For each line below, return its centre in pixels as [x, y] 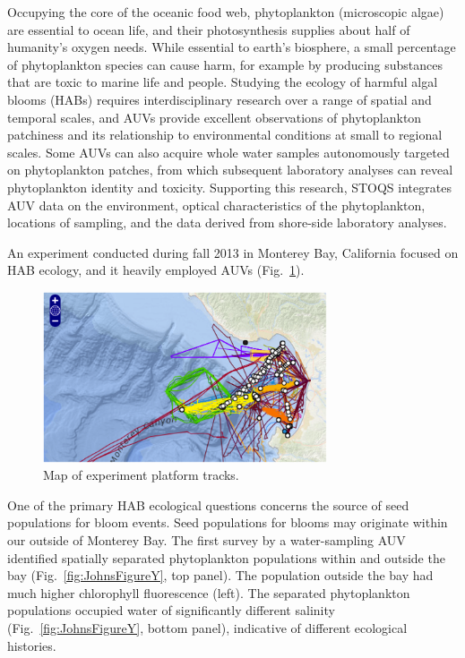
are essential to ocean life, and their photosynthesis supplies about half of [209, 29]
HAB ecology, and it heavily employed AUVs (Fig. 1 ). [156, 270]
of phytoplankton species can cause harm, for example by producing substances [225, 64]
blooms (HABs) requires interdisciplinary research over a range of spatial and [220, 99]
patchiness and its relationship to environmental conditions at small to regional [225, 135]
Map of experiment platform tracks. [141, 475]
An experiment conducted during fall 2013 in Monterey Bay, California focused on [233, 252]
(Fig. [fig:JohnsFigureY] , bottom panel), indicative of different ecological [207, 628]
